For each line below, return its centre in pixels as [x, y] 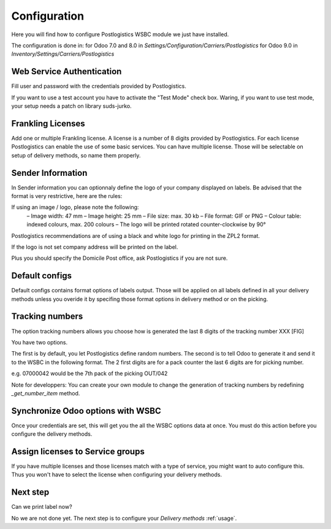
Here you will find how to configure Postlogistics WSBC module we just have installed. [120, 34]
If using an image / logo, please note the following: [75, 207]
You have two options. [40, 342]
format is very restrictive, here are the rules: [67, 196]
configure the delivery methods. [52, 434]
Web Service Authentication [67, 71]
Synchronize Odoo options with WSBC [86, 411]
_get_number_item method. [46, 393]
